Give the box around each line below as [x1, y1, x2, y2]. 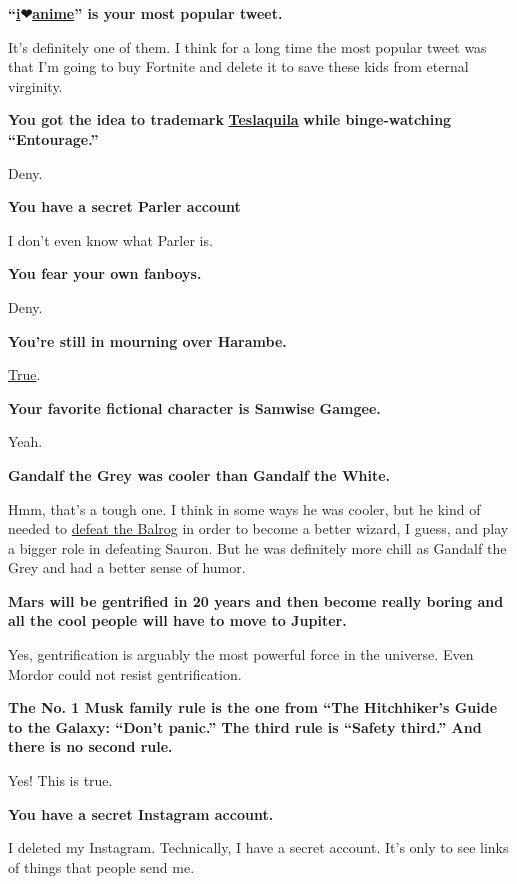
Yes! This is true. [8, 770, 113, 791]
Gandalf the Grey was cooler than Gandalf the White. [8, 464, 391, 485]
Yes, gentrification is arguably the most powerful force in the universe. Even [8, 644, 474, 665]
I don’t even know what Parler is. [8, 229, 213, 250]
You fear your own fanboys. [8, 263, 202, 284]
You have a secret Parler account [8, 196, 241, 217]
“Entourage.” [8, 128, 99, 149]
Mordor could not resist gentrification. [8, 663, 242, 684]
